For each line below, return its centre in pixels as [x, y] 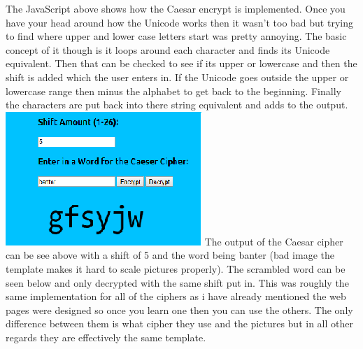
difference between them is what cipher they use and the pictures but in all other [179, 323]
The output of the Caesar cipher [274, 241]
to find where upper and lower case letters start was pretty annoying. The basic [176, 36]
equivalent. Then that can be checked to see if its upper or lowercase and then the [181, 63]
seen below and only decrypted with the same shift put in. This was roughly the [177, 282]
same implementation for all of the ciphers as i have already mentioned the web [176, 296]
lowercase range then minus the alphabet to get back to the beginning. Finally [173, 91]
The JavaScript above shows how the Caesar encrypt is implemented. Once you [176, 8]
